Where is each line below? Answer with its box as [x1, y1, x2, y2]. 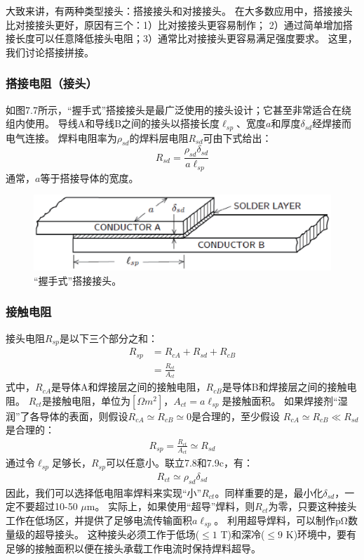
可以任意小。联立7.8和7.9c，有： [105, 455, 253, 470]
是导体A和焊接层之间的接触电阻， [51, 379, 206, 394]
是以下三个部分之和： [59, 330, 158, 345]
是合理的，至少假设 [191, 408, 281, 423]
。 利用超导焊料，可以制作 [214, 512, 335, 527]
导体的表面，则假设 [39, 408, 128, 423]
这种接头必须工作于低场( [87, 527, 200, 542]
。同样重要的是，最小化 [215, 485, 323, 500]
